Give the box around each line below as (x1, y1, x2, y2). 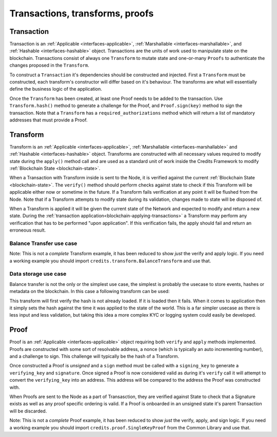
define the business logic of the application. (9, 86, 103, 92)
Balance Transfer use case (9, 240, 77, 247)
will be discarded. (9, 408, 47, 414)
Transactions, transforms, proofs (9, 8, 154, 19)
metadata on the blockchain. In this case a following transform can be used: (9, 288, 170, 295)
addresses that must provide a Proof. (9, 117, 88, 123)
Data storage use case (9, 270, 67, 278)
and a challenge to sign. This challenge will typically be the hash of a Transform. (9, 353, 180, 360)
